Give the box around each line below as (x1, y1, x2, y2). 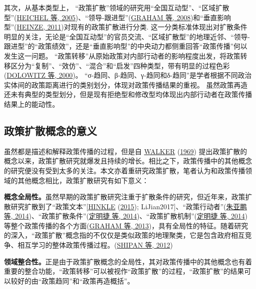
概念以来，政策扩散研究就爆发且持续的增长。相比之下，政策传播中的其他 (4, 156, 238, 166)
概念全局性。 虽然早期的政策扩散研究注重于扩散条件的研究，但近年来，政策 (4, 192, 245, 202)
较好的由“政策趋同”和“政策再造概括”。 (10, 275, 134, 286)
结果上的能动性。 (4, 98, 59, 109)
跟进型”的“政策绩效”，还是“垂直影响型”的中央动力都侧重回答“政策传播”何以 (4, 41, 248, 51)
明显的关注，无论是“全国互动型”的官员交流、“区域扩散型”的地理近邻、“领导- (4, 31, 250, 41)
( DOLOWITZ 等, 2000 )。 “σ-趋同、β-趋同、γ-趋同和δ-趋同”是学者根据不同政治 (4, 70, 252, 80)
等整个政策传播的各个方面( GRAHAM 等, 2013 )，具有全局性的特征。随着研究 (4, 220, 248, 230)
